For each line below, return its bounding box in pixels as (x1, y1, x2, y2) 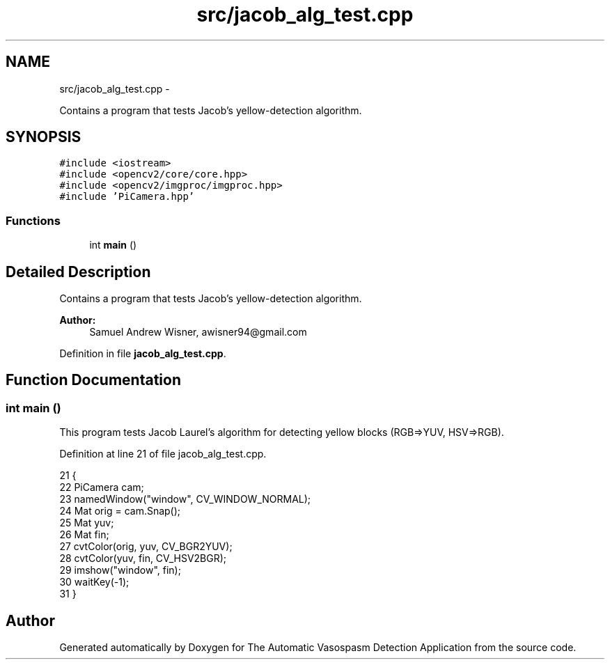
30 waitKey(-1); (59, 576, 130, 588)
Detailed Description (6, 263, 151, 281)
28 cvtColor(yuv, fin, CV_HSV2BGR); (59, 552, 227, 565)
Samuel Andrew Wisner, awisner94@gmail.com (89, 326, 307, 338)
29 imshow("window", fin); (59, 564, 181, 577)
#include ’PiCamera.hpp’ (59, 191, 195, 203)
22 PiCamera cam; (59, 481, 144, 494)
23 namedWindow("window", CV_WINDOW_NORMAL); (59, 493, 311, 506)
